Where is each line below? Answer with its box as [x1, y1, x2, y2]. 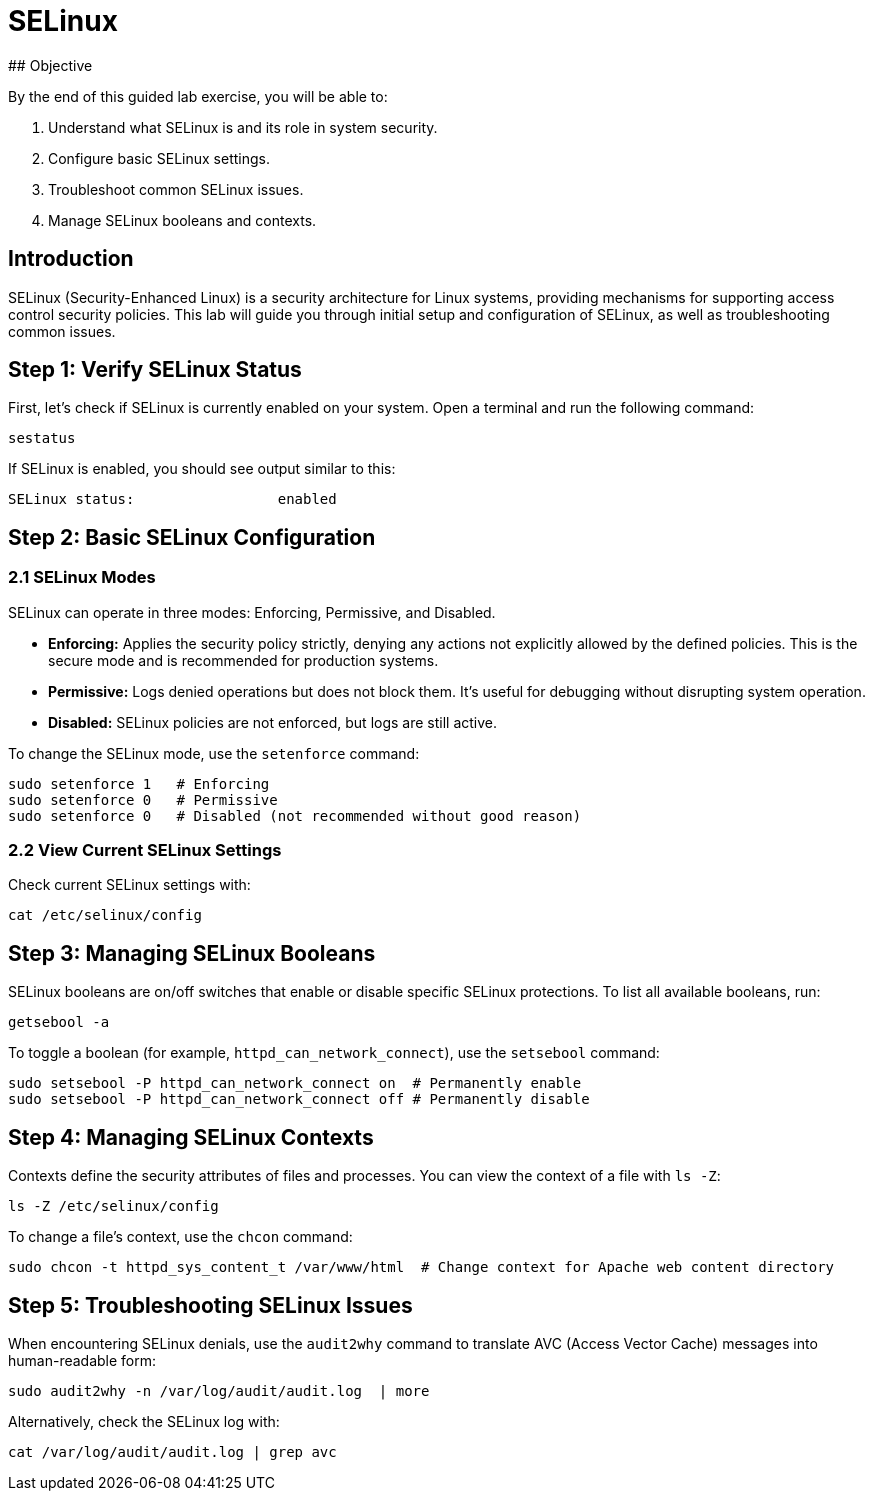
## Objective [8, 56, 93, 74]
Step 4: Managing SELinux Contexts [8, 1124, 374, 1150]
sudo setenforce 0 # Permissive [8, 791, 278, 808]
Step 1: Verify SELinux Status [8, 357, 302, 383]
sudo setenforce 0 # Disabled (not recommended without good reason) [8, 807, 582, 824]
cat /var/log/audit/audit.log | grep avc [8, 1443, 337, 1460]
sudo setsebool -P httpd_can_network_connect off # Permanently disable [8, 1091, 590, 1108]
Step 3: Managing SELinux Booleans [8, 940, 376, 966]
